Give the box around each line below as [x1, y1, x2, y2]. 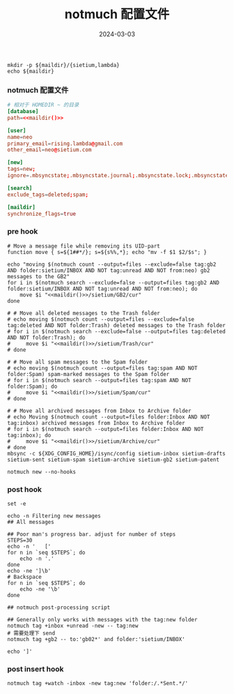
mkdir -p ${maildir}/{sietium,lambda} [7, 61, 120, 68]
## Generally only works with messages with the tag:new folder [7, 617, 198, 624]
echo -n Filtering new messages [7, 513, 101, 520]
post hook [7, 484, 42, 494]
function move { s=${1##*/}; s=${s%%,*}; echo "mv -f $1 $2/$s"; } [7, 248, 208, 255]
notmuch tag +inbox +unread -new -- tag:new [7, 622, 139, 630]
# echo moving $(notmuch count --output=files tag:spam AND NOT [7, 364, 198, 372]
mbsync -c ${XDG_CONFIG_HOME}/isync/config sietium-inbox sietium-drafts [7, 450, 226, 457]
